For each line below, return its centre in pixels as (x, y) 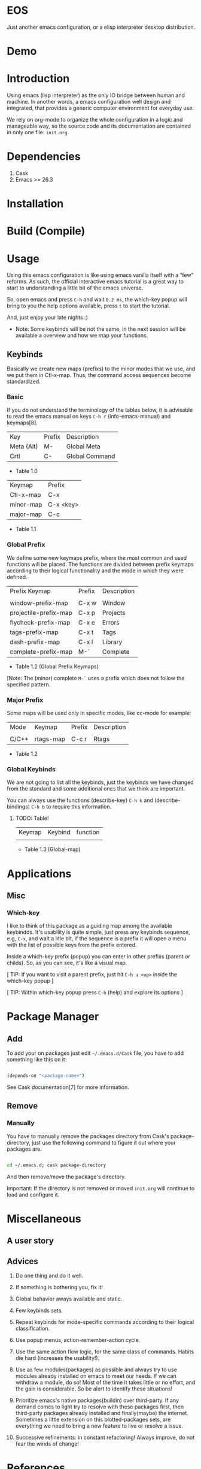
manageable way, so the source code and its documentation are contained (99, 126)
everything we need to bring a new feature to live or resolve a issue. (99, 1426)
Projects (114, 613)
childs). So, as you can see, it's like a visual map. (67, 963)
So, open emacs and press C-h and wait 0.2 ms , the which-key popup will (97, 300)
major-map (26, 514)
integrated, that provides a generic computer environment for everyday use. (100, 108)
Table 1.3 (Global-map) (52, 849)
